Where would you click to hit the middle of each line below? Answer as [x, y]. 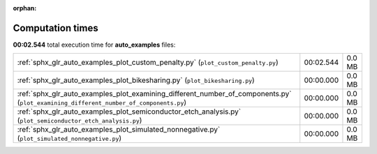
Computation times [56, 28]
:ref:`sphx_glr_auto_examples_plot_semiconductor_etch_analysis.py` [129, 111]
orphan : [25, 8]
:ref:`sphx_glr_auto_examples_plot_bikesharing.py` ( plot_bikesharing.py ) [136, 80]
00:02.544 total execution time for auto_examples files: [94, 45]
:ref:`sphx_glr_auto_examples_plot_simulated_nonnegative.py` [119, 130]
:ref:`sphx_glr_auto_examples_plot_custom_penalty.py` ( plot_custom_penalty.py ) [148, 63]
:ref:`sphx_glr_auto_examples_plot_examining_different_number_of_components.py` [154, 94]
